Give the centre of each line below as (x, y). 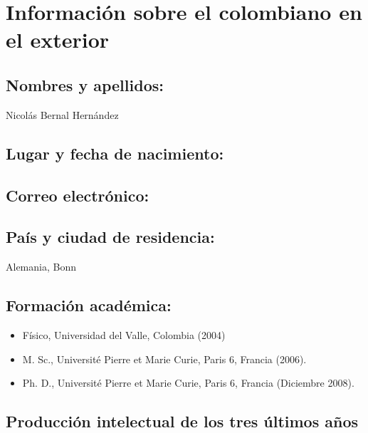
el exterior (58, 40)
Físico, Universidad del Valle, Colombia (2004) (124, 334)
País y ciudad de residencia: (110, 237)
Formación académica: (89, 305)
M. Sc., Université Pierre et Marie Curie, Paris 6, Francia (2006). (164, 359)
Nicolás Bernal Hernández (62, 114)
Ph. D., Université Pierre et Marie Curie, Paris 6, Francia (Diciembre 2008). (188, 383)
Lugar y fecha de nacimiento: (115, 153)
